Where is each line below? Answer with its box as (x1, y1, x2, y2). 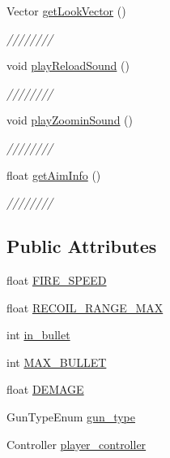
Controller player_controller (6, 435, 147, 452)
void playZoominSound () (6, 111, 134, 129)
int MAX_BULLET (6, 353, 107, 370)
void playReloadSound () (6, 57, 130, 74)
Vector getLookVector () (6, 2, 126, 19)
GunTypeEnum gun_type (6, 408, 135, 425)
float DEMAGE (6, 381, 84, 398)
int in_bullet (6, 326, 70, 343)
